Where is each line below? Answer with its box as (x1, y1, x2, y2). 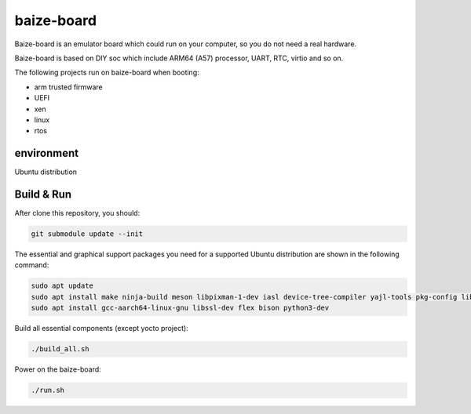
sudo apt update (31, 281, 94, 290)
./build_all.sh (31, 345, 89, 354)
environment (14, 147, 78, 160)
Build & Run (14, 188, 72, 201)
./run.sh (31, 386, 65, 395)
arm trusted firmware (34, 82, 104, 92)
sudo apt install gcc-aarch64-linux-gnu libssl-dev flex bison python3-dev (31, 303, 330, 313)
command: (14, 260, 49, 270)
